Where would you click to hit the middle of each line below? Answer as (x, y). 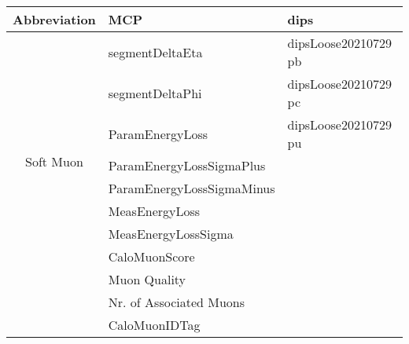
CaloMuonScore (151, 256)
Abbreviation (54, 19)
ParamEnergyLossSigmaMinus (192, 188)
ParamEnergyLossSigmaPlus (187, 165)
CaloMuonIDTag (154, 325)
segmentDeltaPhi (155, 93)
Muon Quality (147, 279)
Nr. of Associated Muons (177, 302)
